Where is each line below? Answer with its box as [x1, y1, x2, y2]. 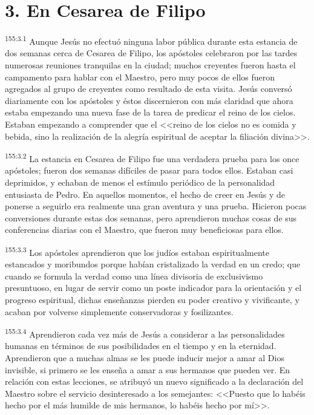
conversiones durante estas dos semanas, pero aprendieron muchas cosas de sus [5, 211, 297, 224]
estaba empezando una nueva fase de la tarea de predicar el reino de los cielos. [5, 106, 296, 119]
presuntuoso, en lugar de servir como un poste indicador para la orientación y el [5, 281, 302, 294]
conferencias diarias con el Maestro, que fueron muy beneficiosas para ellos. [5, 223, 284, 236]
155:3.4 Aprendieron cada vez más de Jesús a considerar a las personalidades [5, 326, 285, 340]
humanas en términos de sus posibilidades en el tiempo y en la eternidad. [5, 339, 276, 352]
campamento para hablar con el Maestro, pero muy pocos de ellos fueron [5, 70, 275, 83]
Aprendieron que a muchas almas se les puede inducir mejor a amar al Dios [5, 351, 284, 364]
